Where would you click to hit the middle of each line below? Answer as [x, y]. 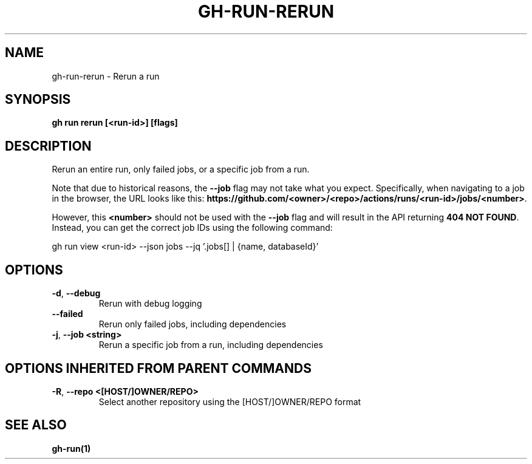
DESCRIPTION [48, 146]
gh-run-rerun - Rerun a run [106, 76]
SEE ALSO [36, 425]
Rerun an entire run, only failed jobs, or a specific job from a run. [181, 169]
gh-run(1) [71, 448]
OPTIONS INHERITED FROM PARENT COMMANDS [158, 368]
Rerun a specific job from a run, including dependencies [211, 345]
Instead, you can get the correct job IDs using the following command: [192, 228]
